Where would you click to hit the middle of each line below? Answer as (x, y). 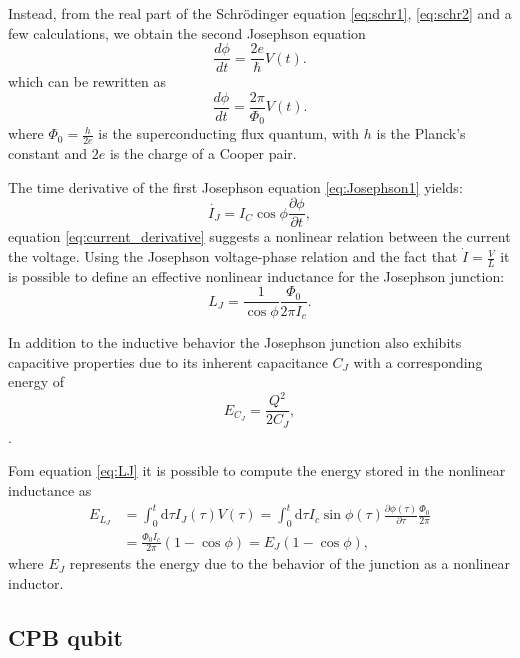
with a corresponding (418, 361)
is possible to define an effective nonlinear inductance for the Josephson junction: (256, 275)
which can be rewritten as (87, 81)
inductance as (50, 489)
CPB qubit (65, 637)
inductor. (36, 583)
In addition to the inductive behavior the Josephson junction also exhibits (235, 341)
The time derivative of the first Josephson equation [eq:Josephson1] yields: (235, 186)
